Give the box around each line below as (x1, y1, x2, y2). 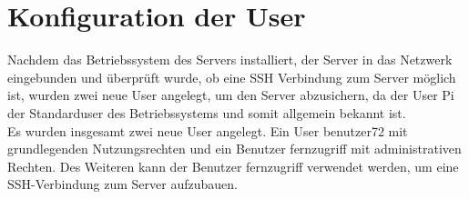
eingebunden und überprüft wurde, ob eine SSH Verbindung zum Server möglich (7, 67, 456, 86)
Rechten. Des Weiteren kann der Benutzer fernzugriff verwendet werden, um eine (7, 156, 459, 175)
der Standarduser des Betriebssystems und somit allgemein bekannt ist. (7, 103, 406, 122)
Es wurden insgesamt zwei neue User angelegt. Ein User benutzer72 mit (7, 121, 408, 140)
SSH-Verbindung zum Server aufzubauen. (7, 174, 238, 194)
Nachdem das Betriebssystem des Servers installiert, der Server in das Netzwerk (7, 50, 453, 69)
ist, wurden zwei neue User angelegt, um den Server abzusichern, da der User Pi (7, 85, 454, 104)
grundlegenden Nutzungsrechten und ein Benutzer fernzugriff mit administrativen (7, 139, 462, 158)
